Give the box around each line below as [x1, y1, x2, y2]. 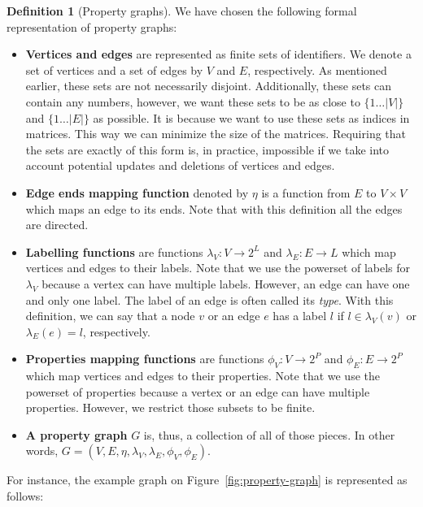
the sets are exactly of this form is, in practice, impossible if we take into [25, 141, 389, 158]
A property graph [25, 426, 128, 443]
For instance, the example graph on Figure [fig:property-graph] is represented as [7, 471, 408, 488]
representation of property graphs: [7, 18, 177, 35]
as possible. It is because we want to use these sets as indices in [93, 109, 410, 126]
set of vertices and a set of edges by [25, 61, 203, 78]
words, [25, 442, 59, 459]
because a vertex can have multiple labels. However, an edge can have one [41, 275, 410, 292]
